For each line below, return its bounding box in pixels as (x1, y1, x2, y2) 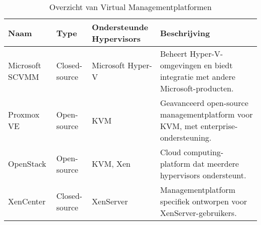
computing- (184, 146, 224, 158)
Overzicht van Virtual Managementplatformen (49, 1, 212, 13)
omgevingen (160, 59, 202, 71)
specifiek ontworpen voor (160, 195, 247, 207)
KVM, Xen (92, 158, 130, 169)
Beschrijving (160, 27, 210, 39)
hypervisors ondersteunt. (160, 169, 246, 181)
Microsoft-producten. (160, 82, 234, 94)
